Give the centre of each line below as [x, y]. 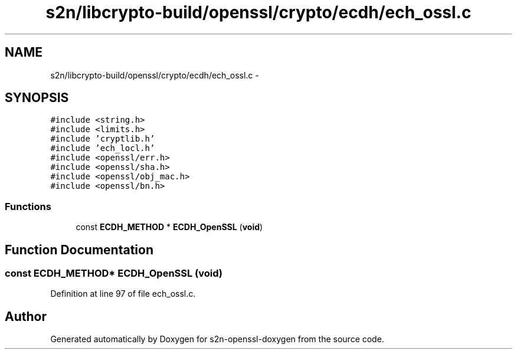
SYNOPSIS [37, 98]
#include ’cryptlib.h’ [103, 139]
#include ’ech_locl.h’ [103, 148]
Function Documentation [79, 250]
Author [26, 316]
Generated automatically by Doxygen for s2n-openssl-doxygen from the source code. [217, 339]
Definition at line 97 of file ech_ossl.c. [123, 294]
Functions [28, 206]
